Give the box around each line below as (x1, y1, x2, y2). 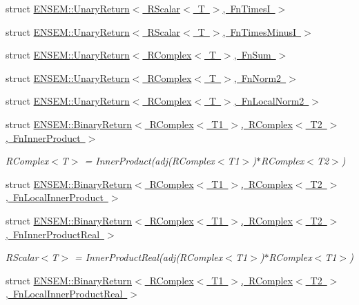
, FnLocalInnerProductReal (6, 286, 123, 301)
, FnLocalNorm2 (233, 94, 304, 108)
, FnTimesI (222, 1, 271, 15)
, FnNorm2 (233, 70, 282, 85)
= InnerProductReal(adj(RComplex (74, 250, 223, 264)
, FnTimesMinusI (222, 24, 297, 39)
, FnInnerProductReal (6, 227, 100, 241)
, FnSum (233, 48, 271, 62)
